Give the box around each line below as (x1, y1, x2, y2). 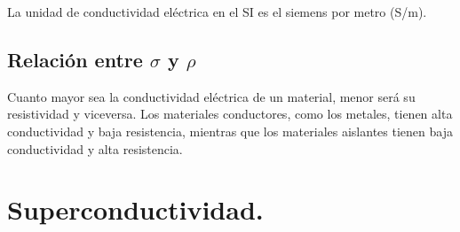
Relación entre (7, 45, 143, 73)
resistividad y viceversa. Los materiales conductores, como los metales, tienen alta (7, 104, 453, 123)
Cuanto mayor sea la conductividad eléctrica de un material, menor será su (7, 87, 416, 105)
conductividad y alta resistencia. (7, 139, 183, 158)
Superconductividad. (7, 191, 264, 228)
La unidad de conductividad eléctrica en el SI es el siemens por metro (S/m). (7, 3, 427, 20)
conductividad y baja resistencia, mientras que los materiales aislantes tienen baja (7, 121, 453, 140)
